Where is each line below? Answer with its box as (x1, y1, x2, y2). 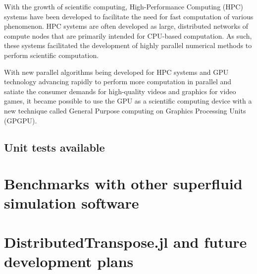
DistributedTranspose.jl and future (4, 231, 247, 252)
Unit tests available (4, 139, 105, 155)
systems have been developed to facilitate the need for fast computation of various (4, 11, 254, 21)
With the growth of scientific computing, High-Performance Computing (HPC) (4, 1, 243, 11)
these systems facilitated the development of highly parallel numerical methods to (4, 40, 252, 51)
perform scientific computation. (4, 50, 99, 60)
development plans (4, 251, 134, 271)
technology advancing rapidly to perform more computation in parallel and (4, 76, 232, 87)
